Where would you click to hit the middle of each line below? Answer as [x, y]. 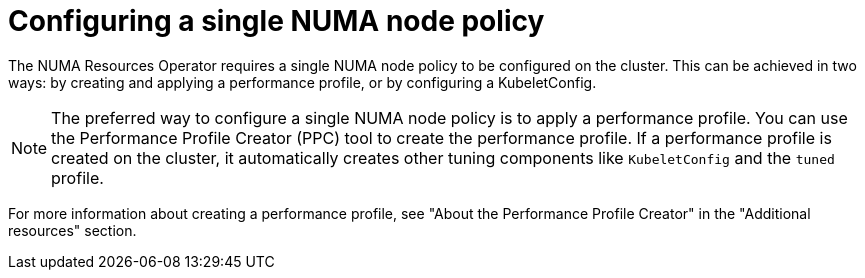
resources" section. [72, 230]
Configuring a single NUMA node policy [276, 21]
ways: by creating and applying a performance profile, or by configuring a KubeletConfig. [302, 82]
